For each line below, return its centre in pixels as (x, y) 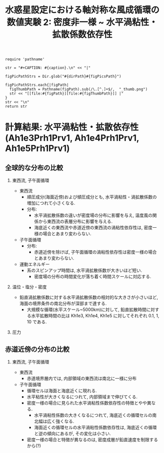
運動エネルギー (35, 264)
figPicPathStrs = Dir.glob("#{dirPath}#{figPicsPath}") (63, 76)
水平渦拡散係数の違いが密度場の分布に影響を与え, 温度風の (93, 215)
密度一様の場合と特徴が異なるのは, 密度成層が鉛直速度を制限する (92, 440)
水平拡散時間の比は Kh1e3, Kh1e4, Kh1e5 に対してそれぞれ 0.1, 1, (95, 316)
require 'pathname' (25, 59)
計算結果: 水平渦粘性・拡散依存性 (72, 127)
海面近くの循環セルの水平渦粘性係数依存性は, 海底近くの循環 (95, 427)
